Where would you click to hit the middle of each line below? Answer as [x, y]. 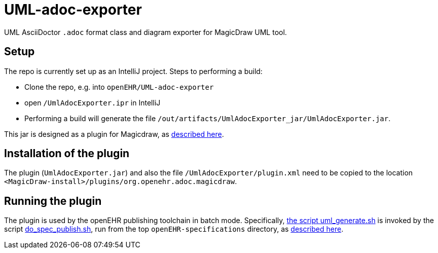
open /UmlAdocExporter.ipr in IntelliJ [93, 102]
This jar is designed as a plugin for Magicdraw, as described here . [114, 134]
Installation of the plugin [67, 154]
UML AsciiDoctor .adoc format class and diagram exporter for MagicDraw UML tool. [145, 32]
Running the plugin [53, 201]
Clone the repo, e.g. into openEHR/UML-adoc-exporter [119, 87]
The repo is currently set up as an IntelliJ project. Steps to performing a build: [133, 71]
